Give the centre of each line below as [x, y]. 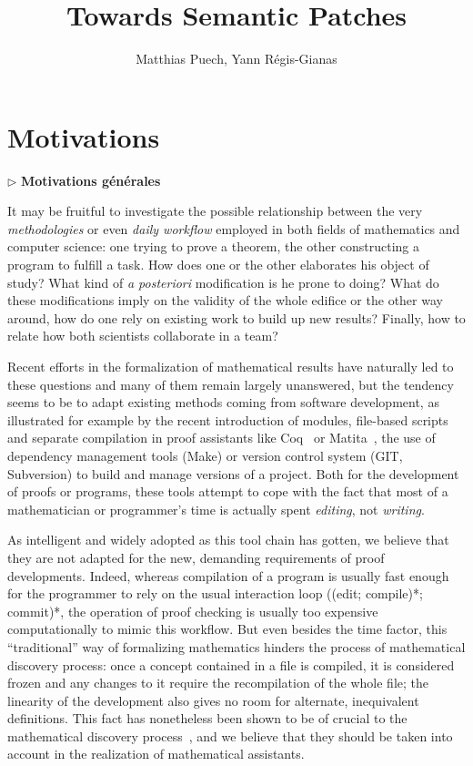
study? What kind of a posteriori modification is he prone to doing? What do [223, 282]
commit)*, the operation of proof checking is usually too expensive [193, 611]
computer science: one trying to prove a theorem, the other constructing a [214, 246]
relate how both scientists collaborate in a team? [143, 336]
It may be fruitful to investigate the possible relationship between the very [215, 211]
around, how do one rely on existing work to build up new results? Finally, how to [236, 317]
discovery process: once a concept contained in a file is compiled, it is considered [231, 664]
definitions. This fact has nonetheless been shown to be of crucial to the [207, 718]
